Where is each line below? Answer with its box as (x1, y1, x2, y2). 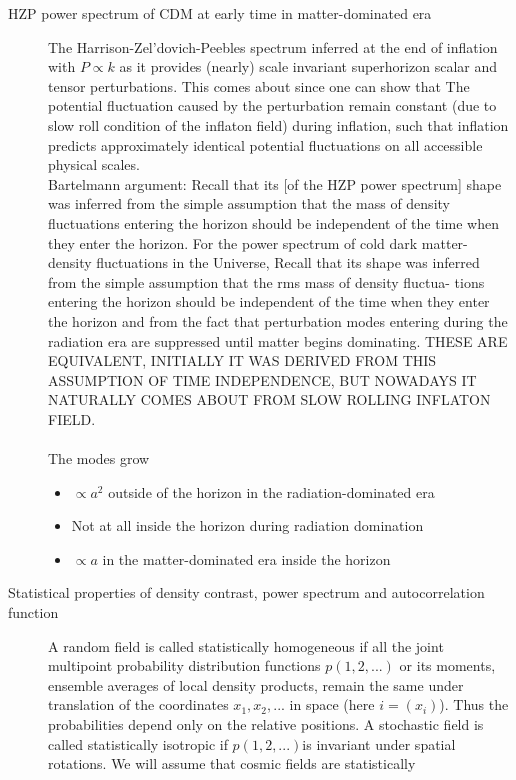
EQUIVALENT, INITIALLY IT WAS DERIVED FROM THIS (48, 350, 437, 371)
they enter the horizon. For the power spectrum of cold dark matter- (48, 232, 468, 253)
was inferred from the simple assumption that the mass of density (48, 193, 450, 214)
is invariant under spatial (302, 733, 456, 754)
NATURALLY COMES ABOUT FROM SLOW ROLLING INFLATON (48, 389, 491, 410)
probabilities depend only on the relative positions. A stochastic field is (48, 714, 484, 734)
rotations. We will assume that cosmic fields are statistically (48, 753, 416, 774)
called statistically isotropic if (48, 733, 228, 754)
